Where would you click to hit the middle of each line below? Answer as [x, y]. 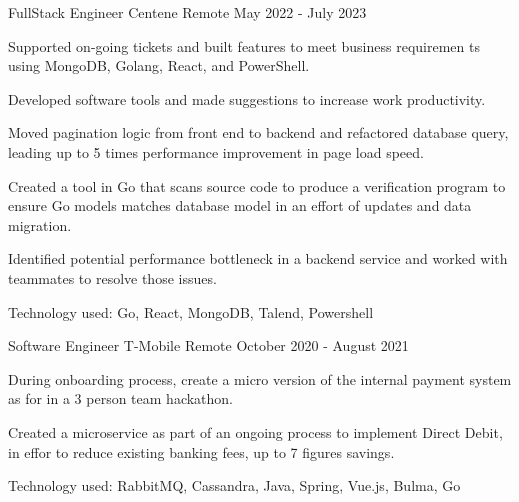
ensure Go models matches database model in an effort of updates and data [240, 205]
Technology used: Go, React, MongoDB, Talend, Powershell [191, 311]
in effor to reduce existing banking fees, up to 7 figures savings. [201, 451]
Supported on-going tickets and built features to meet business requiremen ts [244, 45]
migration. [40, 224]
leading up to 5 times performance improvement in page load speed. [216, 151]
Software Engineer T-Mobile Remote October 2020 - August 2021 [208, 345]
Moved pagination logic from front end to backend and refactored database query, [258, 132]
